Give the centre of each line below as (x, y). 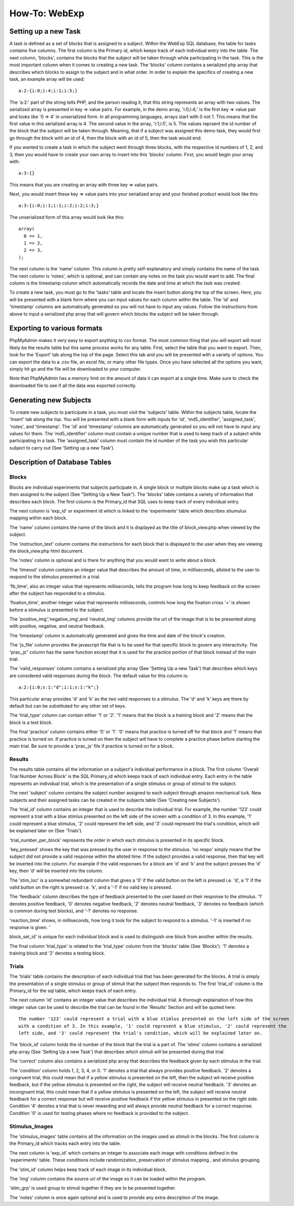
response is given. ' (30, 927)
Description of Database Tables (60, 462)
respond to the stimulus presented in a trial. (55, 577)
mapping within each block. (38, 518)
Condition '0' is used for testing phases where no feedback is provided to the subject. (99, 1113)
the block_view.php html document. (47, 551)
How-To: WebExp (47, 13)
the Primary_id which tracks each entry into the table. (65, 1143)
